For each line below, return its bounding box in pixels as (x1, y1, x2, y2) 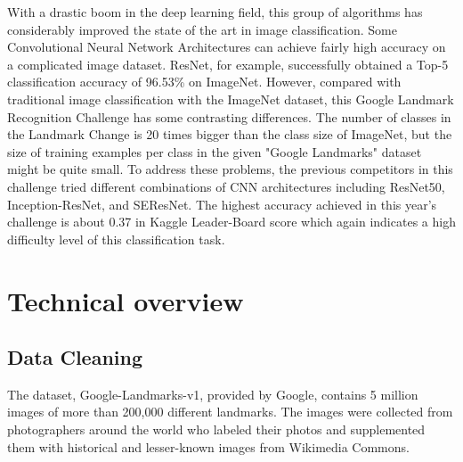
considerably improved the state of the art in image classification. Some (7, 20, 397, 38)
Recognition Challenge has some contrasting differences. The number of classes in (7, 107, 451, 126)
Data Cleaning (7, 343, 142, 371)
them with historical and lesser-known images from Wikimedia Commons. (7, 437, 410, 456)
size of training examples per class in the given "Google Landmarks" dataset (7, 142, 422, 161)
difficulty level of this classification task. (7, 229, 225, 248)
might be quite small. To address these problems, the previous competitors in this (7, 160, 453, 178)
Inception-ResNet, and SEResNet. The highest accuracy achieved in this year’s (7, 194, 437, 213)
